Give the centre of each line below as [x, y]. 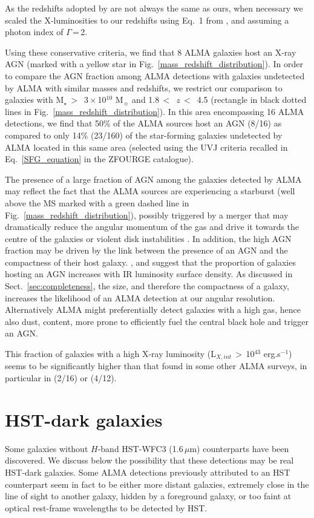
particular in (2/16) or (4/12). [61, 378]
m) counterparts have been [239, 448]
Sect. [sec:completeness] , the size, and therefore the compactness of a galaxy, [147, 286]
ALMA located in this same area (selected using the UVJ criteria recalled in [146, 147]
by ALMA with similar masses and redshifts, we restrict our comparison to [144, 87]
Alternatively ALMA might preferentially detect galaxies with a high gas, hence [153, 310]
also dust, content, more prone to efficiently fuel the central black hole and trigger [157, 321]
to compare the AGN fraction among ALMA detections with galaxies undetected [155, 75]
